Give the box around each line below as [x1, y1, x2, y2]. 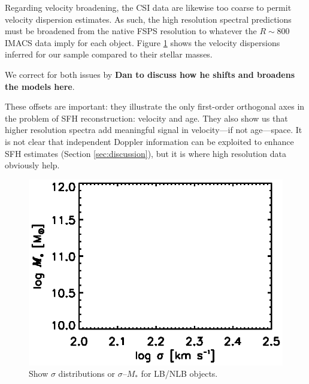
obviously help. [5, 159, 60, 171]
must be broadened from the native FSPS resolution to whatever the [5, 25, 257, 37]
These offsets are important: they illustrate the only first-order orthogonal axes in [5, 100, 305, 113]
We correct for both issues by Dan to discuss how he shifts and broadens [5, 68, 295, 80]
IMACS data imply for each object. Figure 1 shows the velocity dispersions [5, 36, 280, 49]
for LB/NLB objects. [141, 367, 218, 380]
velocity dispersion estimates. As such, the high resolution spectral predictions [5, 13, 292, 25]
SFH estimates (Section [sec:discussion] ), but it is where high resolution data [5, 147, 286, 159]
